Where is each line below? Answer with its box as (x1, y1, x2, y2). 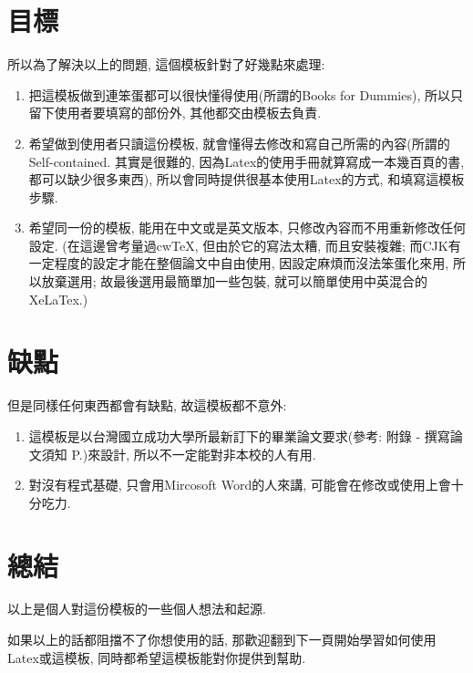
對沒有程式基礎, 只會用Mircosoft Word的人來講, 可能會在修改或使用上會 (28, 475, 451, 494)
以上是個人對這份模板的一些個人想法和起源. (7, 599, 266, 618)
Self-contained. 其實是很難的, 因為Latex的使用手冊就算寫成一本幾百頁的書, (28, 151, 465, 171)
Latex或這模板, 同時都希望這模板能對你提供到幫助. (7, 647, 306, 667)
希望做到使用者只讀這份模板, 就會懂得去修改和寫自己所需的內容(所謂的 (28, 133, 450, 152)
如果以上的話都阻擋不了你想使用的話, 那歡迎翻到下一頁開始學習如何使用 (7, 630, 437, 649)
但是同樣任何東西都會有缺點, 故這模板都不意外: (7, 396, 287, 415)
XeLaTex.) (28, 289, 88, 308)
